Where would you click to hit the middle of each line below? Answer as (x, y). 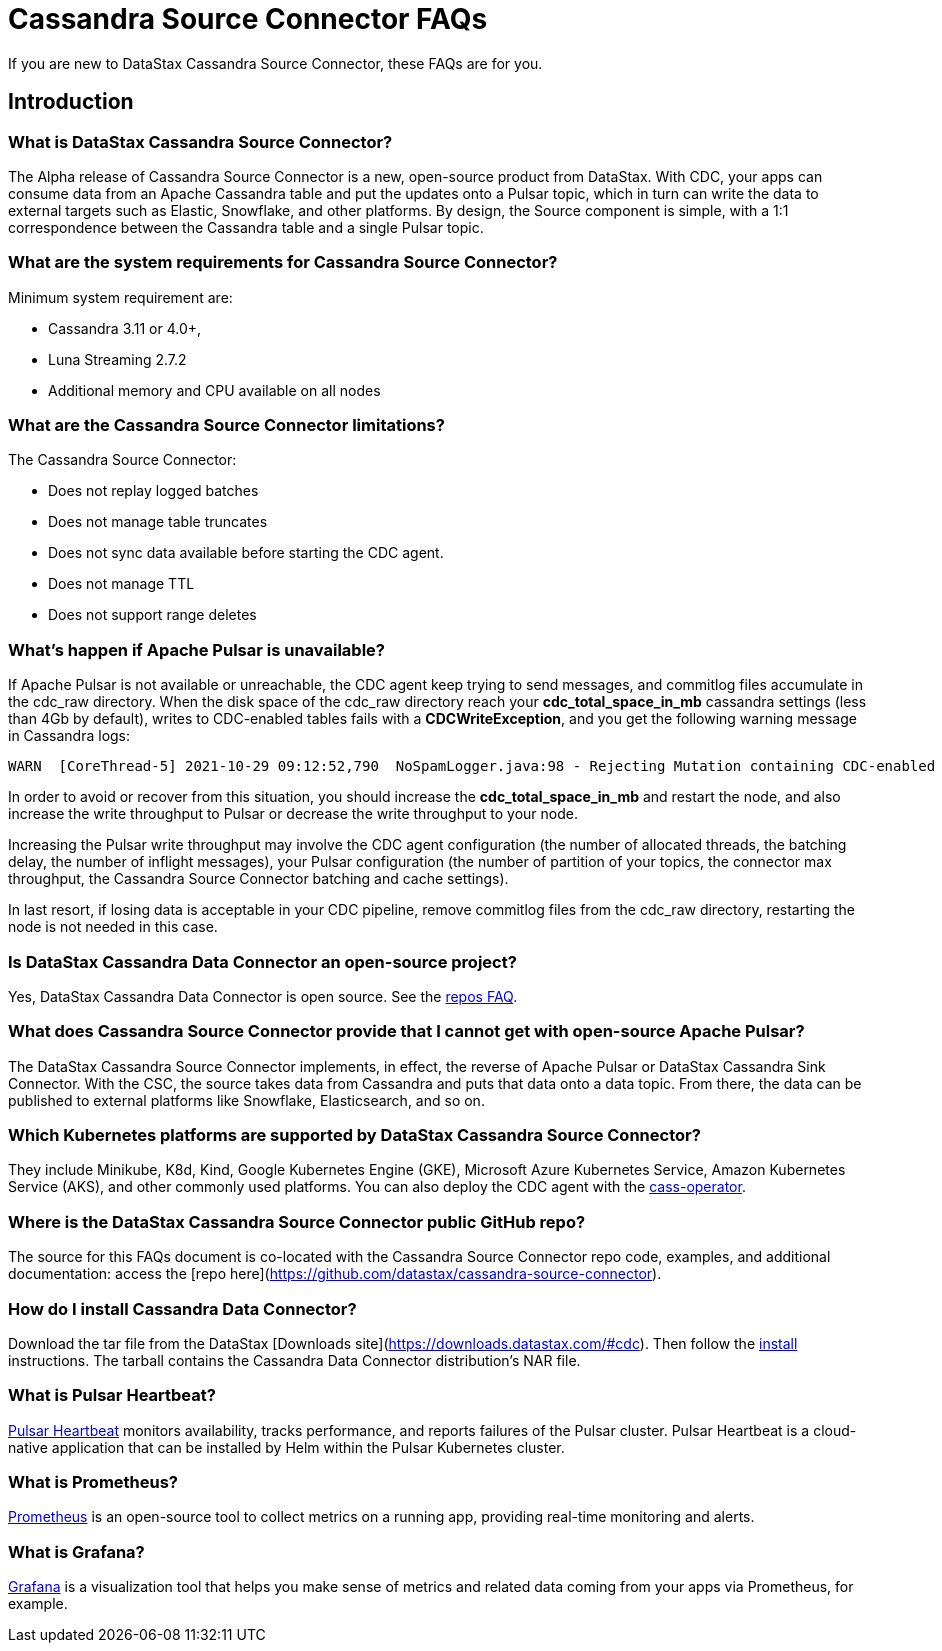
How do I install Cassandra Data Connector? (182, 1308)
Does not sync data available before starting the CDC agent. (246, 553)
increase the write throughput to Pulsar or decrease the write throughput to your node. (293, 814)
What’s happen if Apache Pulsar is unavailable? (196, 649)
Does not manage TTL (121, 584)
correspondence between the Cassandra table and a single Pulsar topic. (246, 227)
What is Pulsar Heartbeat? (112, 1395)
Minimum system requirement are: (120, 297)
